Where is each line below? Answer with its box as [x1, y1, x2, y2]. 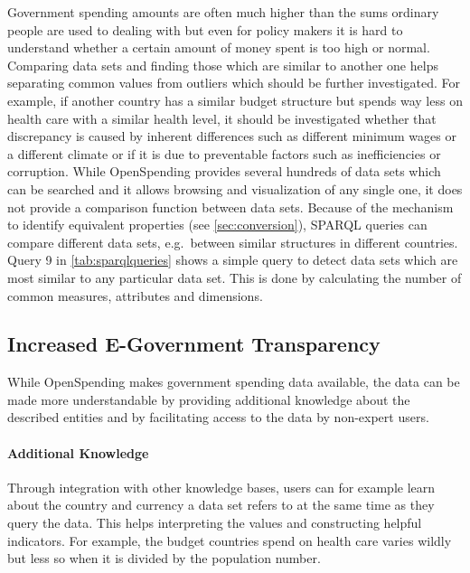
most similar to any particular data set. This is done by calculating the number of [7, 268, 462, 286]
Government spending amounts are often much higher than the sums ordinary [7, 3, 439, 21]
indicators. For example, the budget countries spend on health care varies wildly [7, 531, 452, 550]
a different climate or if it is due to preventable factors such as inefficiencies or [7, 144, 441, 163]
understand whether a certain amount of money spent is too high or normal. [7, 38, 430, 57]
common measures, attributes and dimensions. [7, 286, 263, 305]
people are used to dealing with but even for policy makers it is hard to [7, 20, 403, 39]
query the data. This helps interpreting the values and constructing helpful [7, 513, 422, 532]
